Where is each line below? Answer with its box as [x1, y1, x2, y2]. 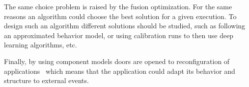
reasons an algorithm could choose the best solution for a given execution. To [4, 11, 237, 21]
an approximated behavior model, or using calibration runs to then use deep [4, 30, 234, 40]
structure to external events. [4, 75, 89, 86]
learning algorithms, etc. [4, 40, 77, 50]
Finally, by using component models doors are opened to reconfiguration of [4, 56, 230, 66]
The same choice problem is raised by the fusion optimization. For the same [4, 1, 232, 11]
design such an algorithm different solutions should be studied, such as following [4, 21, 246, 31]
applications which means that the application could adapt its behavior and [4, 65, 235, 76]
